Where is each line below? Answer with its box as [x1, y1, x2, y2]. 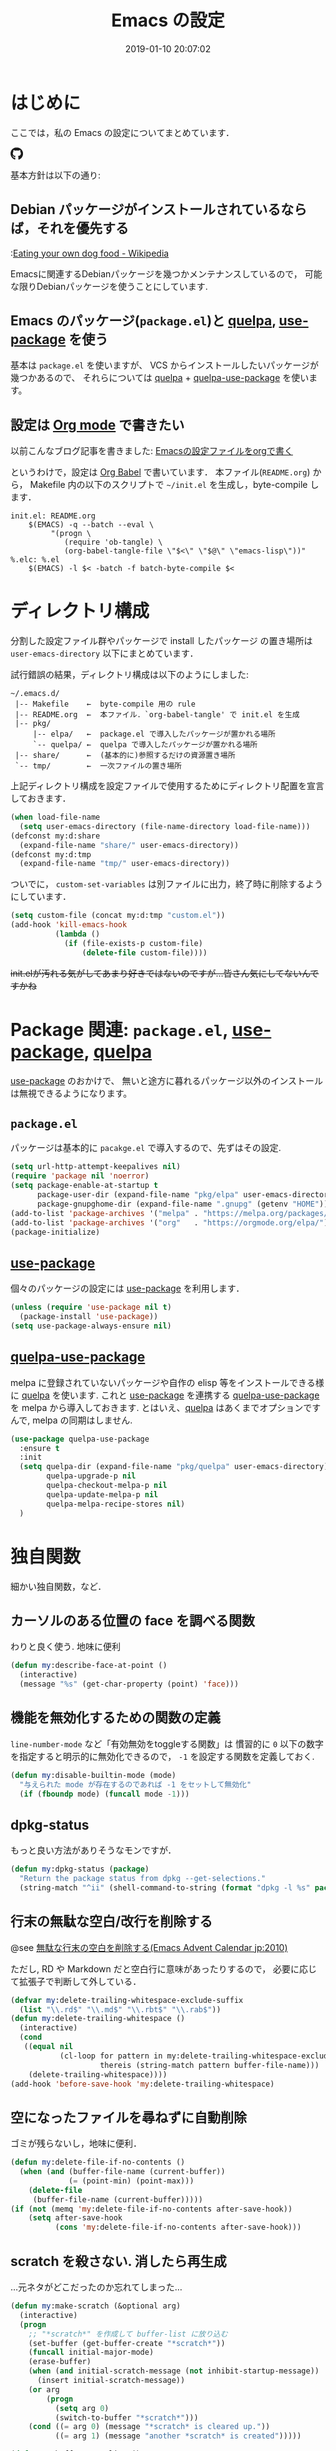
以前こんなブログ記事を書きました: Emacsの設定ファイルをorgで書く [10, 445, 293, 457]
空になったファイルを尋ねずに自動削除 [10, 2109, 247, 2126]
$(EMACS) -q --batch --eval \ [28, 520, 155, 530]
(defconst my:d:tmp [10, 849, 92, 860]
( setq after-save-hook [28, 2213, 123, 2223]
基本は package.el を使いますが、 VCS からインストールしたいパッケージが [10, 359, 319, 371]
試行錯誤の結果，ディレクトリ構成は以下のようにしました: [10, 669, 250, 681]
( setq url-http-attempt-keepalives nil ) [10, 1162, 182, 1172]
